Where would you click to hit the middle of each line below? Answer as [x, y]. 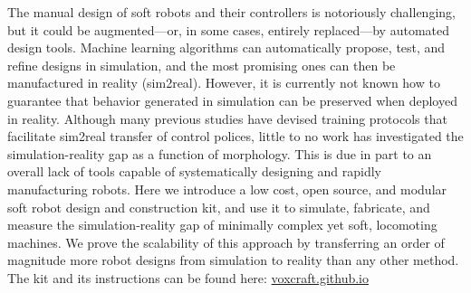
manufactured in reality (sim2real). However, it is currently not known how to [224, 83]
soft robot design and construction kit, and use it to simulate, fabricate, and [219, 207]
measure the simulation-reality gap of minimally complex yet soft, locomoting [222, 225]
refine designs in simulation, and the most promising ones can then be [202, 65]
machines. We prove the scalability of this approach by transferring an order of [226, 242]
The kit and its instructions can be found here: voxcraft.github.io [188, 277]
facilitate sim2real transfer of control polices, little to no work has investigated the [235, 136]
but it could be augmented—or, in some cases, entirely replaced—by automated [228, 29]
